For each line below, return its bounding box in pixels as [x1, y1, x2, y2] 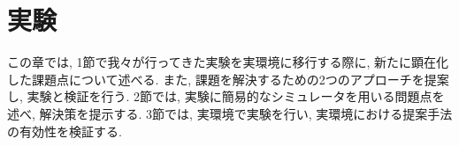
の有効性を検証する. [7, 121, 122, 140]
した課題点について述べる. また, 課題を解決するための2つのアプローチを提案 [7, 69, 449, 88]
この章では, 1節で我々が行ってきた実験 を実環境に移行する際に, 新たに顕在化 [7, 53, 448, 71]
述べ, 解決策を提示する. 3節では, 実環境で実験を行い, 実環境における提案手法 [7, 104, 453, 122]
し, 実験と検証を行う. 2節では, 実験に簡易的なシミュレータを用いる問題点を [7, 87, 445, 106]
